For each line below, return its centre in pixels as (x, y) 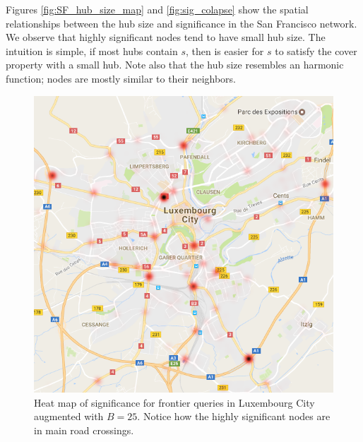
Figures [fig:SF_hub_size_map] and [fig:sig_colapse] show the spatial (157, 9)
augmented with (69, 416)
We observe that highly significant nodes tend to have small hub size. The (166, 37)
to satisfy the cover (316, 50)
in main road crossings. (84, 430)
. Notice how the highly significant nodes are (234, 416)
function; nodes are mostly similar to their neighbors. (121, 78)
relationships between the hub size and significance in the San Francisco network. (181, 23)
